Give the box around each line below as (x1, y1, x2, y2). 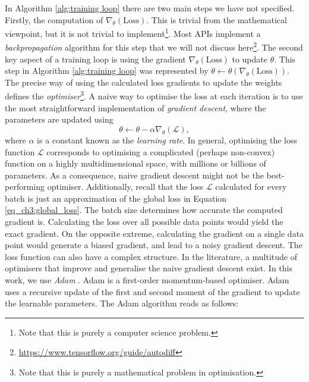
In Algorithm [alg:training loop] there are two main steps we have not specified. (5, 2, 295, 14)
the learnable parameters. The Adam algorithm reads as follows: (5, 297, 239, 309)
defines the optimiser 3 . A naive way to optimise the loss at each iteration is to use (5, 88, 303, 102)
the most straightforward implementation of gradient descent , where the (5, 101, 266, 114)
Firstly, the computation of (5, 13, 103, 26)
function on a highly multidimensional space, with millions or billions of (5, 157, 266, 170)
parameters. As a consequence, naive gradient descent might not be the (5, 168, 264, 181)
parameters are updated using (5, 113, 113, 126)
